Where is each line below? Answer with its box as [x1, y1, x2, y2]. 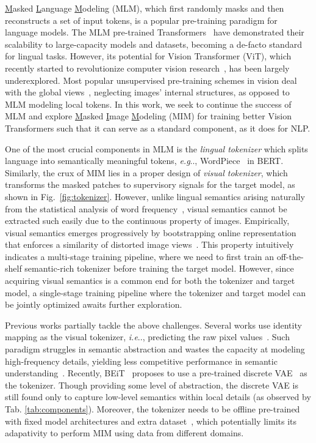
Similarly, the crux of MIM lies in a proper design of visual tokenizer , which [5, 166, 288, 179]
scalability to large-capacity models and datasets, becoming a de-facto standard [5, 37, 302, 50]
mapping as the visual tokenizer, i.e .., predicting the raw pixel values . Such [5, 330, 290, 343]
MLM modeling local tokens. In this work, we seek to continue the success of [5, 97, 292, 110]
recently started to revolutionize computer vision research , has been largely [5, 61, 290, 74]
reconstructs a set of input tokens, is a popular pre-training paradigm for [5, 13, 278, 26]
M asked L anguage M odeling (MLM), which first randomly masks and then [5, 2, 284, 14]
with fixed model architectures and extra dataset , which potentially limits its [5, 414, 297, 427]
